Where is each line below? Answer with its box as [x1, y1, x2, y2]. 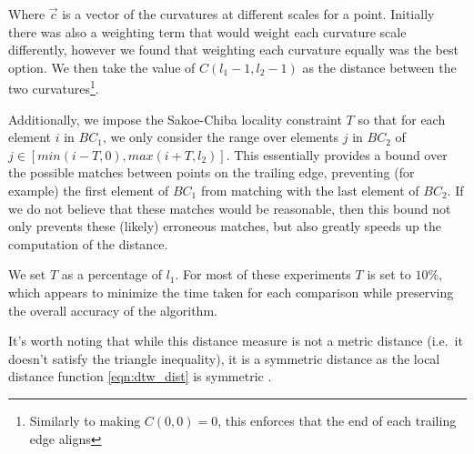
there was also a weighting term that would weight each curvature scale [8, 22, 407, 41]
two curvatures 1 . [8, 76, 99, 98]
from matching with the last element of [200, 181, 419, 199]
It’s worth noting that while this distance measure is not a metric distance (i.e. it [8, 331, 463, 350]
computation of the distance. [8, 234, 168, 253]
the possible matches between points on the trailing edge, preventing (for [8, 163, 415, 182]
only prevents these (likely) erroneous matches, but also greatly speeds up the [8, 217, 441, 236]
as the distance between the [302, 57, 457, 76]
